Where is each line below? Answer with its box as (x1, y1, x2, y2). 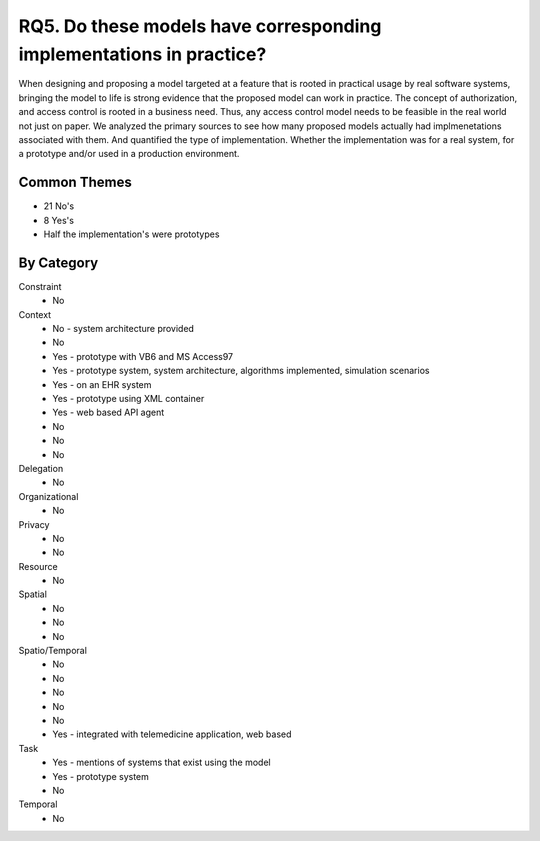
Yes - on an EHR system (52, 378, 152, 390)
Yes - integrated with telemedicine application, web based (52, 728, 292, 740)
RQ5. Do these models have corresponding (18, 15, 382, 37)
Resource (18, 560, 59, 572)
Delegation (18, 462, 64, 474)
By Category (18, 254, 99, 271)
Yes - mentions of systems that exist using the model (52, 756, 271, 769)
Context (18, 308, 52, 320)
